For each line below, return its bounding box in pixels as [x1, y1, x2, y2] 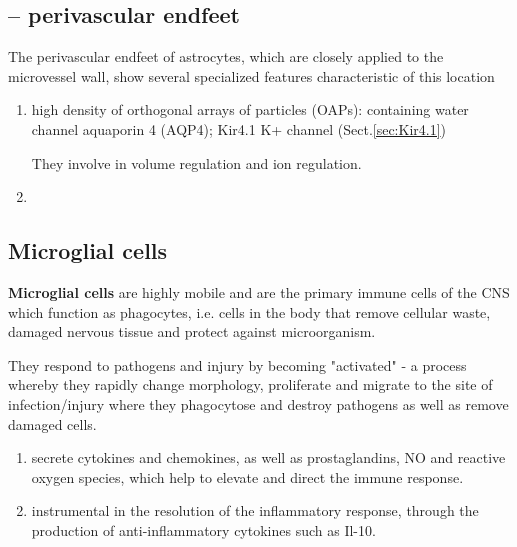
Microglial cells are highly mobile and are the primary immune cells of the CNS [8, 281, 510, 302]
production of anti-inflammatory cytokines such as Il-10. [31, 519, 376, 540]
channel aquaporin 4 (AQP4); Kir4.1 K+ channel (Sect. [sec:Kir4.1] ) [31, 118, 447, 139]
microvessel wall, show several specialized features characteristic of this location [8, 65, 495, 86]
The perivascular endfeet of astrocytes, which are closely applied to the [8, 46, 444, 67]
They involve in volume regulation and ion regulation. [31, 152, 362, 173]
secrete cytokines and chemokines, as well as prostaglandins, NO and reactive [31, 447, 506, 468]
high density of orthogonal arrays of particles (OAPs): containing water [31, 99, 469, 120]
